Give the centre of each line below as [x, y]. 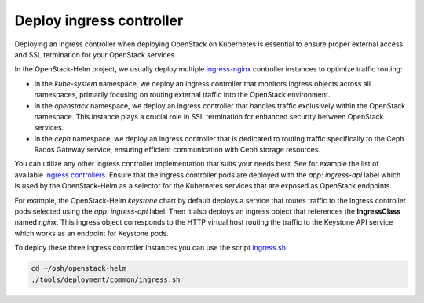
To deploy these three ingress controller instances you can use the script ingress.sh [150, 248]
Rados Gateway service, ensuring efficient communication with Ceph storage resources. [177, 150]
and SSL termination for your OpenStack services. [95, 54]
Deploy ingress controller [99, 20]
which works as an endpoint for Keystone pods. [91, 233]
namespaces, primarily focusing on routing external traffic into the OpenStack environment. [182, 95]
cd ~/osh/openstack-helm [79, 268]
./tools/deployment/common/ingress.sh [106, 279]
